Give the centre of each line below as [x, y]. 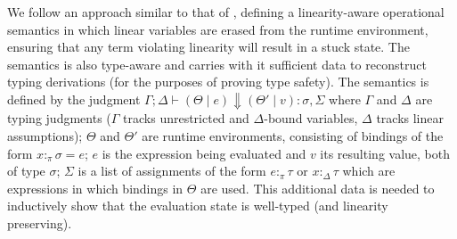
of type [26, 171]
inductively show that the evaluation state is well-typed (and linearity [198, 206]
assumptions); [45, 136]
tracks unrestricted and [186, 118]
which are [369, 171]
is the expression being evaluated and [204, 153]
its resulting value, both [385, 153]
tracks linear [410, 118]
